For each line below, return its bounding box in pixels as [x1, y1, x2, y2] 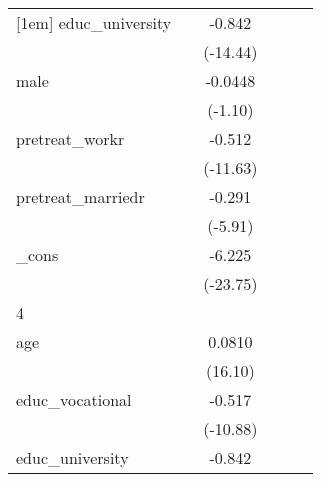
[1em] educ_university [16, 11, 172, 34]
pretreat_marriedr [16, 185, 145, 208]
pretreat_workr [16, 127, 125, 150]
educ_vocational [16, 388, 132, 411]
